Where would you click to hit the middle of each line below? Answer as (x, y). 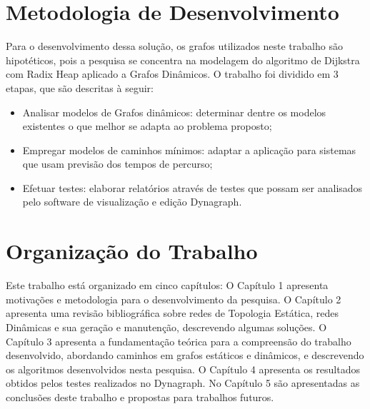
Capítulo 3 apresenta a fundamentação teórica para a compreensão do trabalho (179, 341)
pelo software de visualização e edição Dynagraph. (132, 202)
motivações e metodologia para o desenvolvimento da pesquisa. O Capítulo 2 (174, 299)
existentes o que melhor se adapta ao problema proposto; (147, 126)
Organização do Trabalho (132, 251)
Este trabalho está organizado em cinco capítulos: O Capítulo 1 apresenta (167, 285)
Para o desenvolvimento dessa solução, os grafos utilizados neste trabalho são (174, 46)
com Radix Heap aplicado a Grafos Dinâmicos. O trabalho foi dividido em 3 (172, 74)
